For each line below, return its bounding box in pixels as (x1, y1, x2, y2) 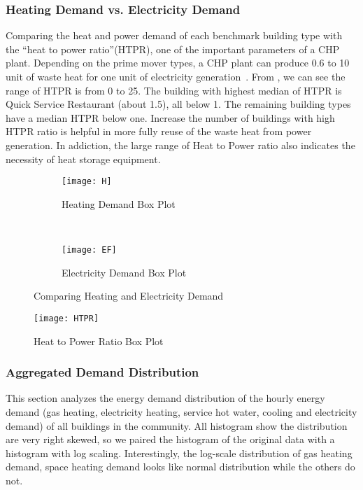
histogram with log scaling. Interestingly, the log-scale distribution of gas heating (6, 445, 353, 460)
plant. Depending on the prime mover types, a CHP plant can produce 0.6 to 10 (6, 55, 350, 70)
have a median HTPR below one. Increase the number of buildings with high (6, 110, 335, 125)
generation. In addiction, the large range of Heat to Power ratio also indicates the (6, 137, 355, 152)
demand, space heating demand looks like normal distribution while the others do (6, 459, 355, 474)
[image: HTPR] (34, 313, 99, 323)
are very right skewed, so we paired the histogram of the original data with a (6, 432, 335, 447)
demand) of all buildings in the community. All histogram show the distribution (6, 418, 348, 433)
